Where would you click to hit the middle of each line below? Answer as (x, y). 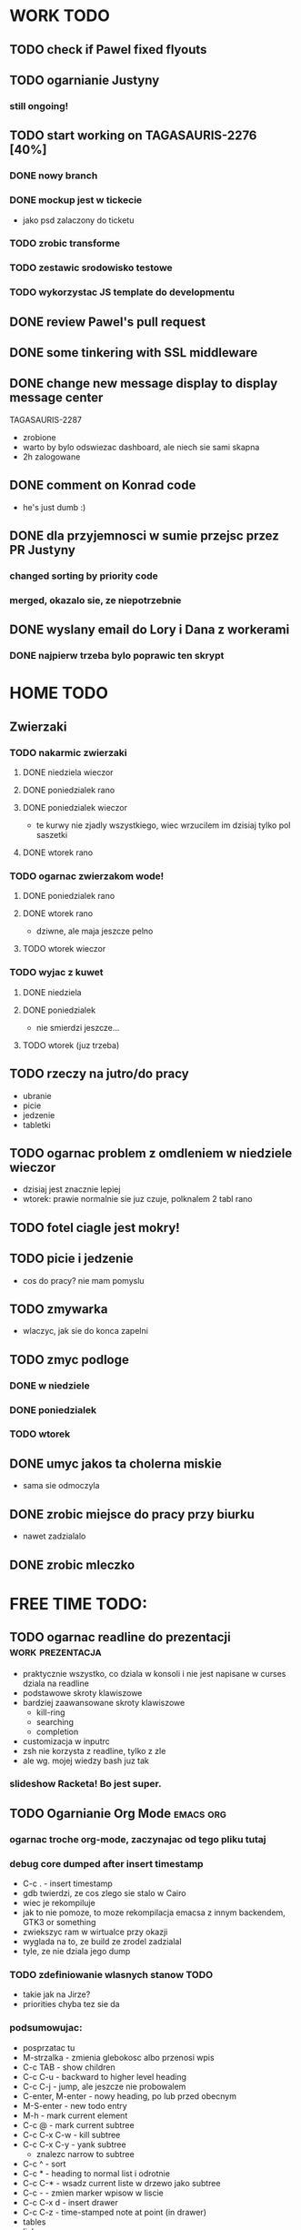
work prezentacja (55, 1652)
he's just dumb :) (54, 507)
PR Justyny (42, 550)
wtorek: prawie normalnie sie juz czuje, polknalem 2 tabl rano (137, 1199)
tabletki (37, 1125)
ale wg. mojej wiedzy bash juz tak (86, 1761)
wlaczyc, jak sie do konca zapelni (85, 1331)
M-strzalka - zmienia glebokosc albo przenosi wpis (119, 2057)
